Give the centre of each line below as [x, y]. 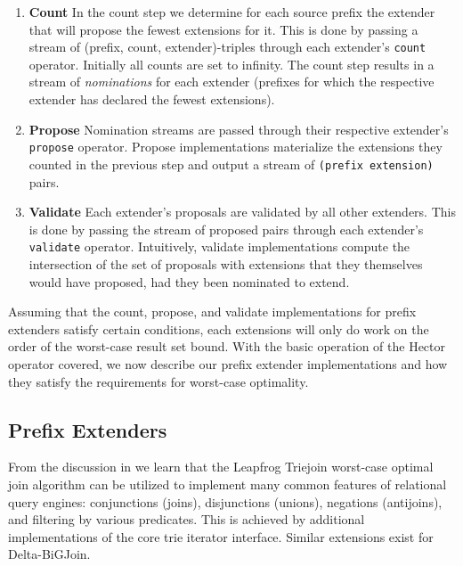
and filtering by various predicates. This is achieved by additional [187, 519]
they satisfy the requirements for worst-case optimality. [158, 381]
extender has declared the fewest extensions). [152, 99]
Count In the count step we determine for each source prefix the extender [232, 12]
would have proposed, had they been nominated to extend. [189, 281]
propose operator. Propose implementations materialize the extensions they [236, 147]
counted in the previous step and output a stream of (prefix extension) [231, 164]
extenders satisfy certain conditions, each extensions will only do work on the [219, 328]
